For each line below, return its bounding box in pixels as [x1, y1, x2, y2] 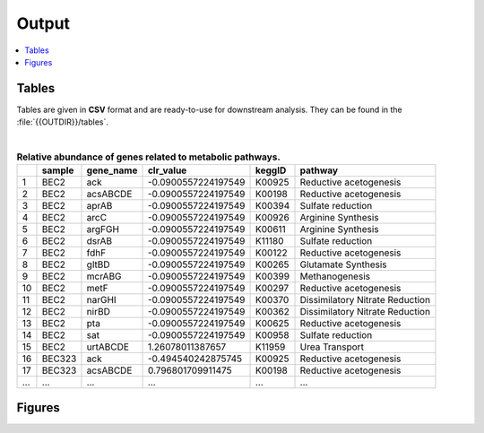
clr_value [147, 164, 187, 177]
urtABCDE [86, 341, 130, 353]
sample [41, 164, 74, 177]
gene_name [86, 164, 138, 177]
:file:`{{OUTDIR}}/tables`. [16, 117, 109, 127]
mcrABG [86, 270, 122, 282]
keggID [255, 164, 287, 177]
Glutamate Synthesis [299, 258, 387, 271]
